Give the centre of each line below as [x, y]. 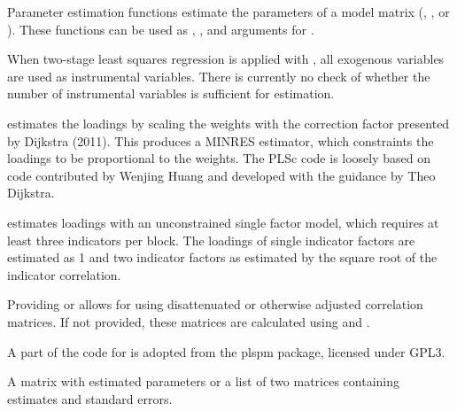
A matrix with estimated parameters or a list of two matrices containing [204, 381]
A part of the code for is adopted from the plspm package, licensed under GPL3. [226, 351]
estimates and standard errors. [90, 398]
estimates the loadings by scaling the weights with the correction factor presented [228, 123]
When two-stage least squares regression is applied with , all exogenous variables [226, 59]
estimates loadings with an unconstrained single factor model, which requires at [223, 222]
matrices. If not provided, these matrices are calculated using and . [189, 321]
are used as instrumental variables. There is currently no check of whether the [219, 76]
